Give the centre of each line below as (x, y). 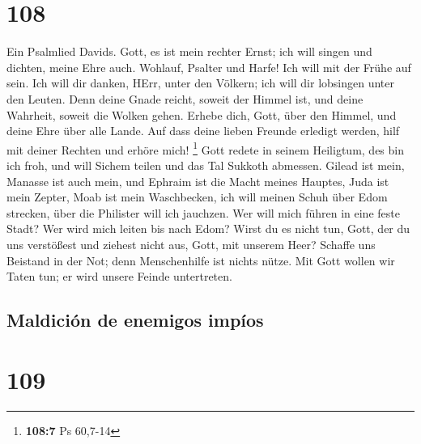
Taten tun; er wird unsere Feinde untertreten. (119, 276)
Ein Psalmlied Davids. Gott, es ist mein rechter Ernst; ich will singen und (189, 51)
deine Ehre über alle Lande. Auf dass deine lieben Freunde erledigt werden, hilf (203, 131)
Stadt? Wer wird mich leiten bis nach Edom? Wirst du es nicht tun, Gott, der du (208, 228)
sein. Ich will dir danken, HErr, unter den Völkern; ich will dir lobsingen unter (201, 83)
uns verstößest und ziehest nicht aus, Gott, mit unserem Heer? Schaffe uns (191, 244)
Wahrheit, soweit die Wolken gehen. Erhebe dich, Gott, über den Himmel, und (202, 114)
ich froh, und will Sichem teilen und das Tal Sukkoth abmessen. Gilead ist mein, (206, 165)
